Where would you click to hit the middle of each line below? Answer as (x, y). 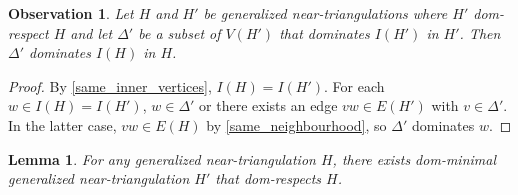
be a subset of (179, 32)
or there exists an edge (268, 105)
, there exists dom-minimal (414, 158)
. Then (480, 32)
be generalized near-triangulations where (325, 13)
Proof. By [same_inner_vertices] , (110, 85)
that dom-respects (268, 178)
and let (91, 32)
